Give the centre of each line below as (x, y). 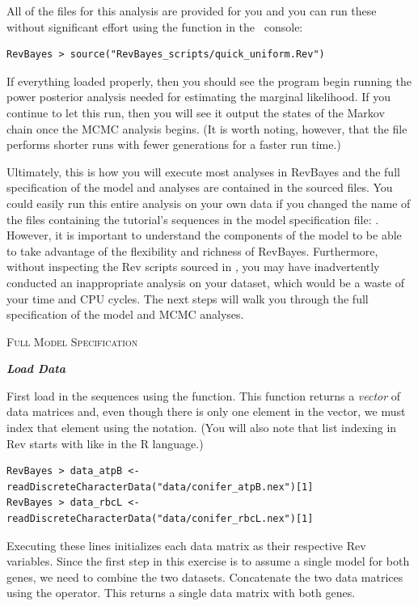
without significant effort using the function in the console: (155, 26)
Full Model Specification (72, 341)
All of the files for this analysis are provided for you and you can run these (192, 11)
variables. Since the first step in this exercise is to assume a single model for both (208, 561)
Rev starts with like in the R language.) (105, 443)
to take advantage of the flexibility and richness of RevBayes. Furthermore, (192, 250)
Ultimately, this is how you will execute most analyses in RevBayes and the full (203, 171)
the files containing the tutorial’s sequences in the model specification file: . (193, 219)
